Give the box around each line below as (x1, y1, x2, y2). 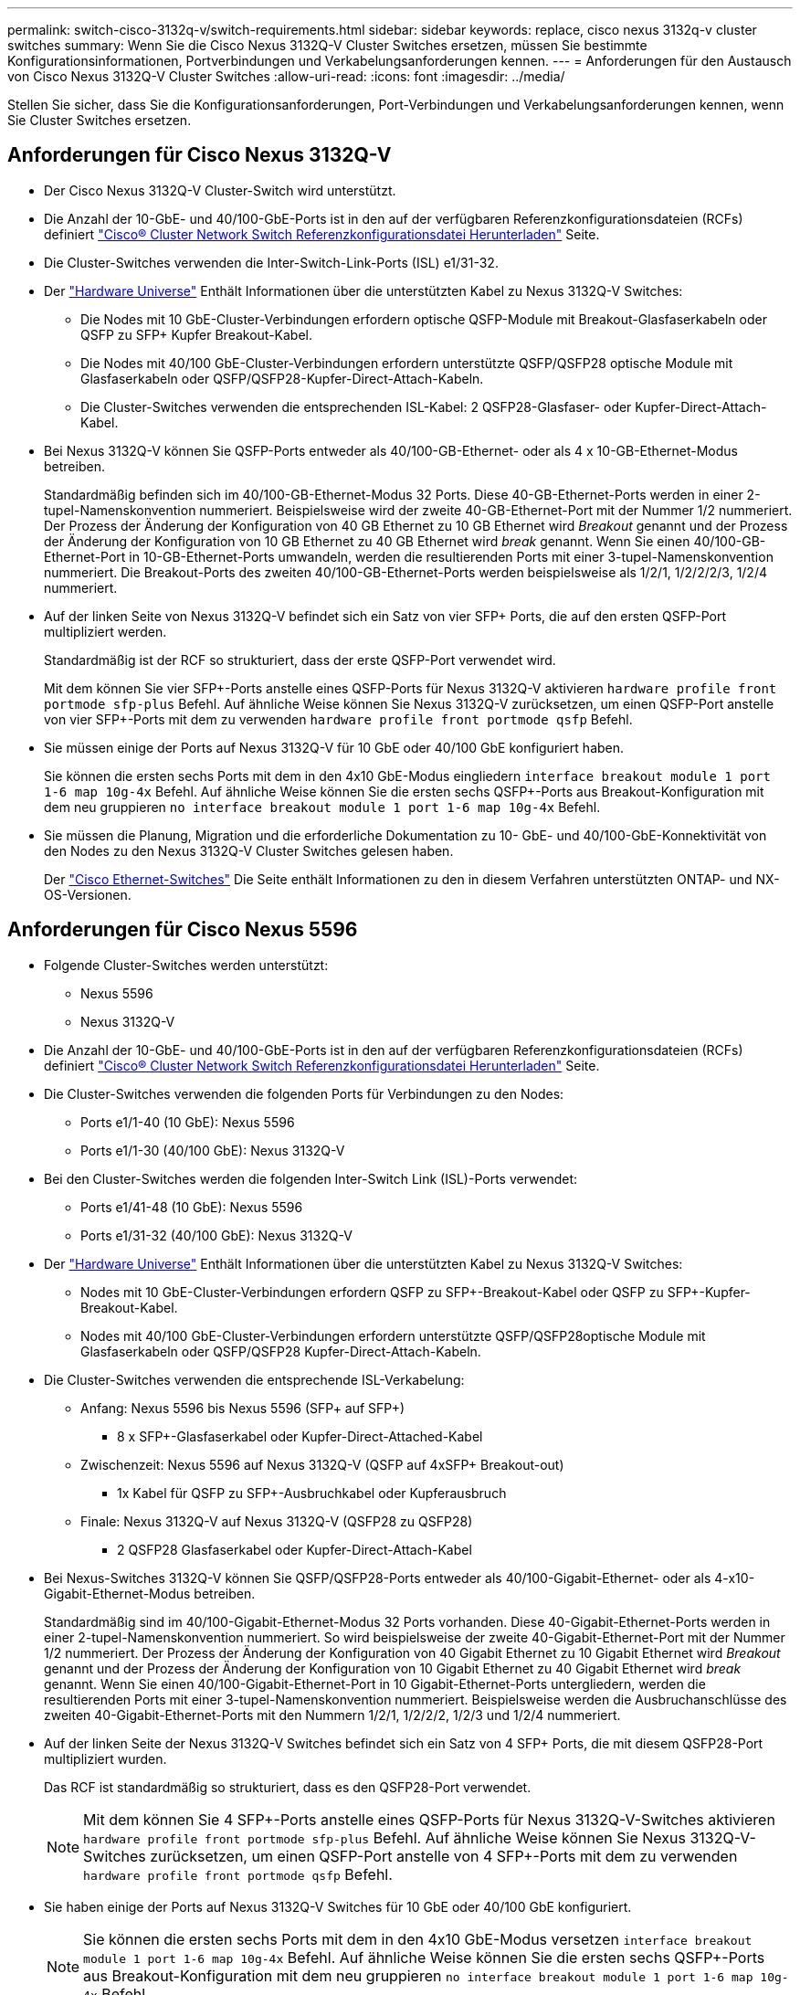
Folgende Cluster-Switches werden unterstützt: (44, 956, 329, 973)
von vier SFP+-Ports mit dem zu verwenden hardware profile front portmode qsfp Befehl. (44, 711, 633, 727)
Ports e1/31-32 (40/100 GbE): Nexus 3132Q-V (80, 1227, 353, 1243)
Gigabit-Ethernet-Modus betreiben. (44, 1585, 256, 1601)
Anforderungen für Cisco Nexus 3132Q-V (7, 143, 392, 167)
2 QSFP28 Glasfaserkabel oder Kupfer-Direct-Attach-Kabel (117, 1541, 472, 1557)
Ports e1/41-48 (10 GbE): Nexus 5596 (80, 1198, 303, 1215)
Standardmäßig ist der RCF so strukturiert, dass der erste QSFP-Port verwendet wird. (44, 651, 556, 668)
